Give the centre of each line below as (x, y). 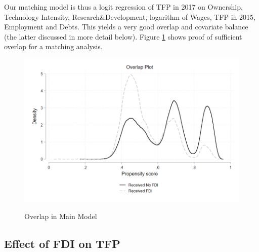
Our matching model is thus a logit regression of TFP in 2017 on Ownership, (123, 7)
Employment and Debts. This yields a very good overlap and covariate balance (126, 27)
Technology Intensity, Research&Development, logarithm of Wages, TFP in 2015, (130, 16)
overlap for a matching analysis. (53, 46)
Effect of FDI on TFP (62, 243)
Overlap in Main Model (61, 216)
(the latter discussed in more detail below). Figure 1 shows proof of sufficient (123, 36)
